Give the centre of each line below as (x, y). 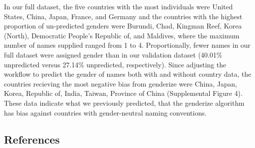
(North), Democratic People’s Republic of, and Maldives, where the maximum (122, 35)
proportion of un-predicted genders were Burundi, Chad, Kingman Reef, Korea (123, 26)
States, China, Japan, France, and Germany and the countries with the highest (123, 16)
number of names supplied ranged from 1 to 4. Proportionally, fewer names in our (127, 45)
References (32, 139)
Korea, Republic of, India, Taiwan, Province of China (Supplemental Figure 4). (123, 93)
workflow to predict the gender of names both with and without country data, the (128, 74)
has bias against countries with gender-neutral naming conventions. (105, 112)
